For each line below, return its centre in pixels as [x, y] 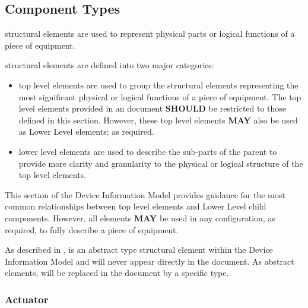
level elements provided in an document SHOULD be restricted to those [153, 108]
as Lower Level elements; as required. [86, 131]
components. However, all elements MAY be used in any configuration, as [140, 217]
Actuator [27, 299]
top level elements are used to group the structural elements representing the [158, 85]
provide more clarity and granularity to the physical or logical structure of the [161, 163]
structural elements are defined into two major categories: [109, 65]
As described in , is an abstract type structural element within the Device [139, 250]
